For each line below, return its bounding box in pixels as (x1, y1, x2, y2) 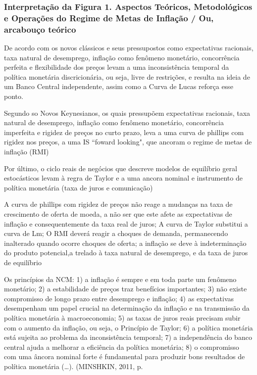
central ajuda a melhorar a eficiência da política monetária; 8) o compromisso (4, 341, 239, 352)
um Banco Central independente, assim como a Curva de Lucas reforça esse (4, 81, 233, 92)
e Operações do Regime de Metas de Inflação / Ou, (4, 11, 214, 24)
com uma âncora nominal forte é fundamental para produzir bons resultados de (4, 351, 245, 362)
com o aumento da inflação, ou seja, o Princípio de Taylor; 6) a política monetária (4, 322, 253, 332)
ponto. (4, 91, 23, 101)
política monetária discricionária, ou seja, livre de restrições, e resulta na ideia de (4, 71, 250, 82)
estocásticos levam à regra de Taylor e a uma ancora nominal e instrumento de (4, 173, 243, 183)
